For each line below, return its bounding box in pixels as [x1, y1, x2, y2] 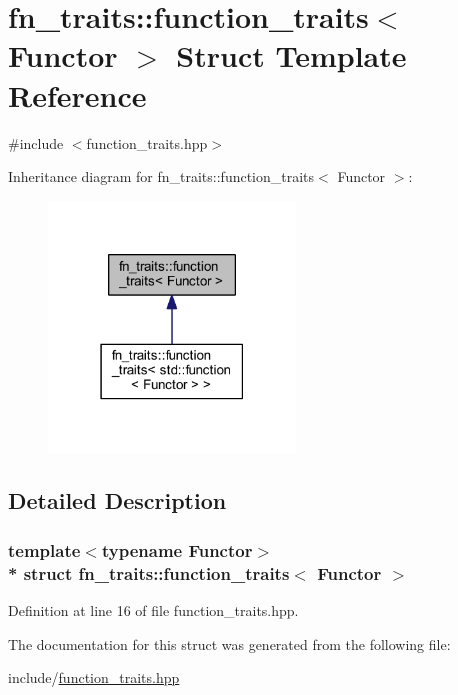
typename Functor [101, 537, 253, 562]
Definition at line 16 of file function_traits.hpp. [8, 600, 299, 621]
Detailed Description [8, 485, 227, 516]
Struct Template [176, 35, 407, 76]
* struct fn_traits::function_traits [8, 560, 290, 585]
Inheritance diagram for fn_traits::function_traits [8, 166, 315, 187]
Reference [8, 74, 147, 115]
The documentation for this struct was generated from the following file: [8, 633, 451, 654]
